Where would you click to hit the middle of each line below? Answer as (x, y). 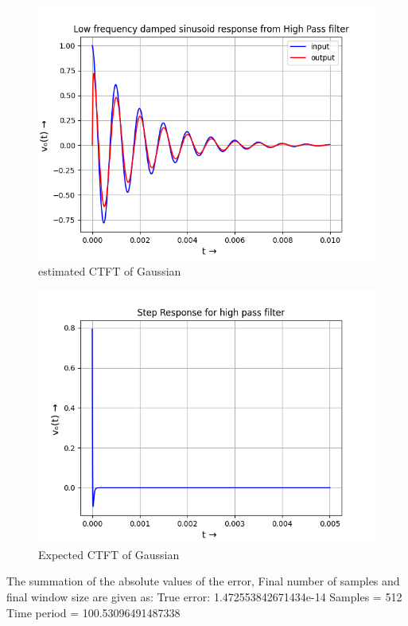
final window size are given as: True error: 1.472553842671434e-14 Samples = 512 (204, 596)
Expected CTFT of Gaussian (109, 554)
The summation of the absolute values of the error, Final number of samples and (203, 581)
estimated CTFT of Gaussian (110, 270)
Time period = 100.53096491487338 (93, 612)
